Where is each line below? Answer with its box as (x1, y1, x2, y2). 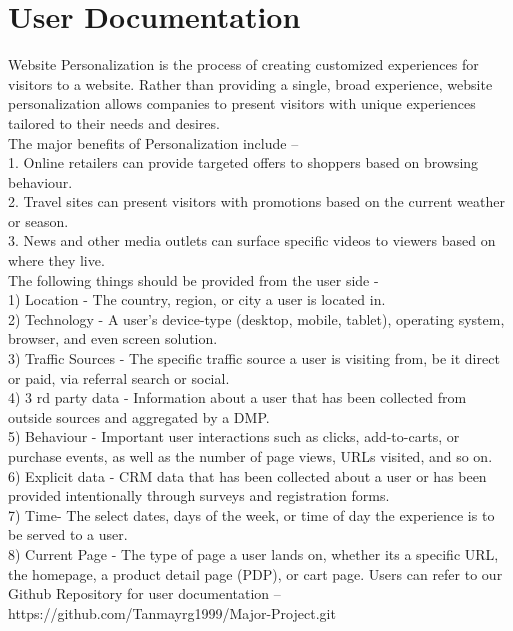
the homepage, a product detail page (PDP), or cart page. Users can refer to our (8, 563, 503, 584)
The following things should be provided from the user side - (8, 269, 379, 290)
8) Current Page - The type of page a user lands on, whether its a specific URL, (8, 543, 499, 564)
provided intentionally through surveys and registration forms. (8, 485, 390, 506)
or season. (8, 210, 69, 231)
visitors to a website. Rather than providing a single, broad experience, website (8, 73, 493, 94)
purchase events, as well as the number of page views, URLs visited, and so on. (8, 446, 493, 466)
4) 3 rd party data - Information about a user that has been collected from (8, 387, 467, 408)
